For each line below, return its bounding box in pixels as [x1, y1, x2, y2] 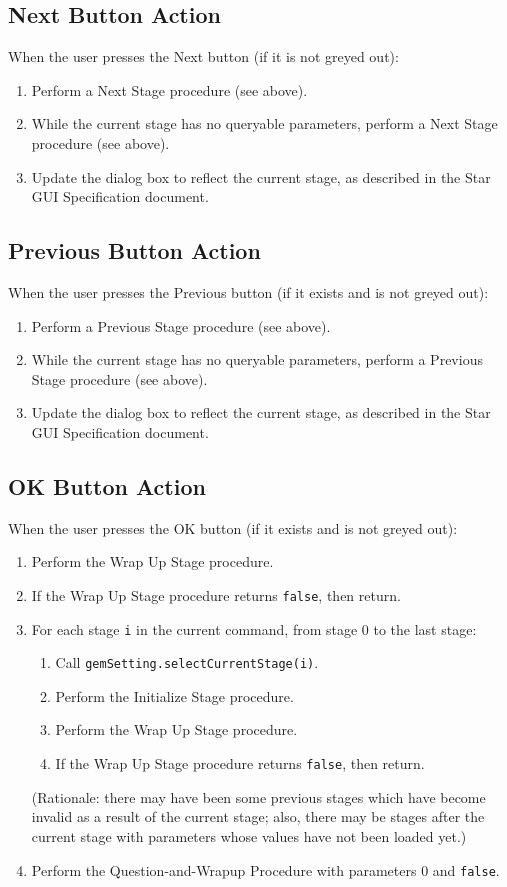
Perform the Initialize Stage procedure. [55, 685, 294, 706]
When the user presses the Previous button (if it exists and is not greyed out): [8, 281, 489, 302]
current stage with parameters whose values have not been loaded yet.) [31, 825, 467, 846]
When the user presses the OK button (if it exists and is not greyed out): [8, 517, 458, 538]
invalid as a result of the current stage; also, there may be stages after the [31, 806, 485, 827]
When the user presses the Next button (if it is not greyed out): [8, 46, 399, 67]
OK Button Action [8, 470, 206, 501]
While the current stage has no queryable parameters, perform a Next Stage [31, 113, 498, 134]
